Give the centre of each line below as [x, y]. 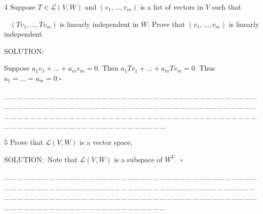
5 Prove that [24, 142]
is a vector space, [106, 142]
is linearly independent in [99, 24]
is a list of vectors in [172, 7]
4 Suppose [20, 7]
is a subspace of [138, 159]
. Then [108, 68]
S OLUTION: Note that [41, 159]
